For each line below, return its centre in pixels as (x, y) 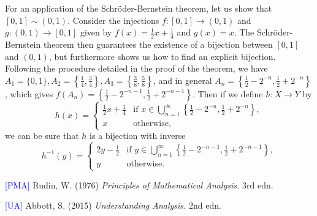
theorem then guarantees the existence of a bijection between (158, 44)
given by (96, 32)
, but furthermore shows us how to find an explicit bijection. (162, 56)
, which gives (29, 93)
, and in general (182, 80)
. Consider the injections (113, 20)
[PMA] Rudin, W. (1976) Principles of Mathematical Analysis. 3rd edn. (139, 184)
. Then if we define (228, 93)
